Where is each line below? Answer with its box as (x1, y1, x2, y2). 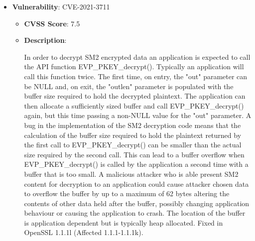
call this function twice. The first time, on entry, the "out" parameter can (24, 71, 248, 81)
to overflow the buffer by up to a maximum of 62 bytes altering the (24, 188, 230, 199)
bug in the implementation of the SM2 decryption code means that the (24, 120, 241, 130)
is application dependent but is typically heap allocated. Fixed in (24, 217, 223, 228)
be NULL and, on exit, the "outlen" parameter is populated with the (24, 81, 234, 91)
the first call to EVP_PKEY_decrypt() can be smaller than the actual (24, 139, 242, 150)
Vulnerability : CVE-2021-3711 (12, 1, 110, 11)
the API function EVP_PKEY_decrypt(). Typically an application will (24, 61, 244, 72)
